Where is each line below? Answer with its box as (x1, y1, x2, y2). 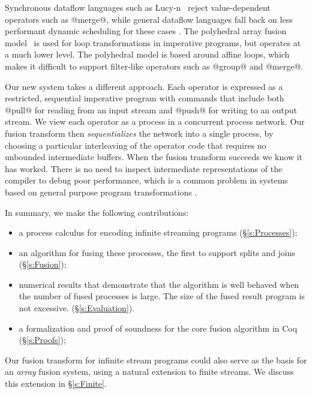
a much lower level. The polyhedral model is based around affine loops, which (5, 48, 290, 61)
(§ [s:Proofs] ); (19, 333, 66, 346)
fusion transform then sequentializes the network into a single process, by (5, 127, 274, 139)
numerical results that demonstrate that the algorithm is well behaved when (19, 278, 299, 290)
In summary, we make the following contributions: (5, 206, 189, 218)
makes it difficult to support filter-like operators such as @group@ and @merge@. (5, 59, 304, 72)
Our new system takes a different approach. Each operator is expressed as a (5, 80, 283, 92)
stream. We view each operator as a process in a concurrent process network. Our (5, 115, 305, 128)
